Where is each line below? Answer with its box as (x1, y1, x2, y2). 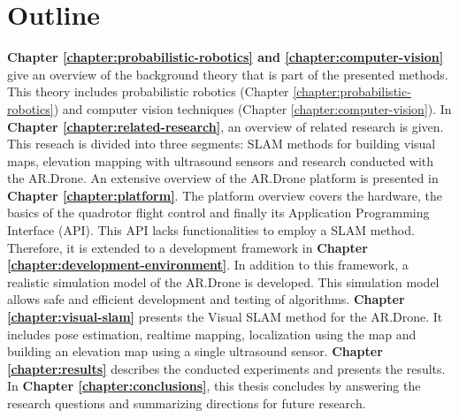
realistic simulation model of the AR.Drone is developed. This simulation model (7, 272, 440, 291)
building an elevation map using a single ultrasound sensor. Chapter (7, 342, 383, 361)
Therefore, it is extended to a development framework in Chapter (7, 238, 368, 256)
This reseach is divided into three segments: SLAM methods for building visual (7, 134, 436, 153)
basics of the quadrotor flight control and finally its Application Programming (7, 203, 430, 222)
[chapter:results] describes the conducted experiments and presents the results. (7, 359, 446, 377)
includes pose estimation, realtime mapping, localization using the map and (7, 324, 417, 343)
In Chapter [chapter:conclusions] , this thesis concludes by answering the (7, 376, 421, 395)
